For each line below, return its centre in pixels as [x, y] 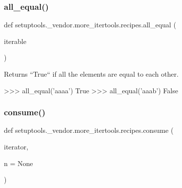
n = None [19, 163]
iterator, [16, 146]
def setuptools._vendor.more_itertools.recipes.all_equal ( [90, 25]
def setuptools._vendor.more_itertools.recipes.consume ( [89, 130]
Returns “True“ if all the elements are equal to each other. [91, 74]
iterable [15, 41]
